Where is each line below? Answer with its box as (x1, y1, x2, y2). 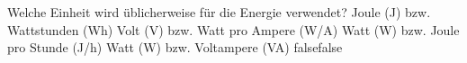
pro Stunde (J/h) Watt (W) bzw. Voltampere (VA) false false (7, 38, 343, 57)
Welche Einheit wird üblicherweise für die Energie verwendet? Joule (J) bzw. (7, 3, 431, 21)
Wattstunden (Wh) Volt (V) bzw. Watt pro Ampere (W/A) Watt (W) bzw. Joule (7, 20, 460, 39)
